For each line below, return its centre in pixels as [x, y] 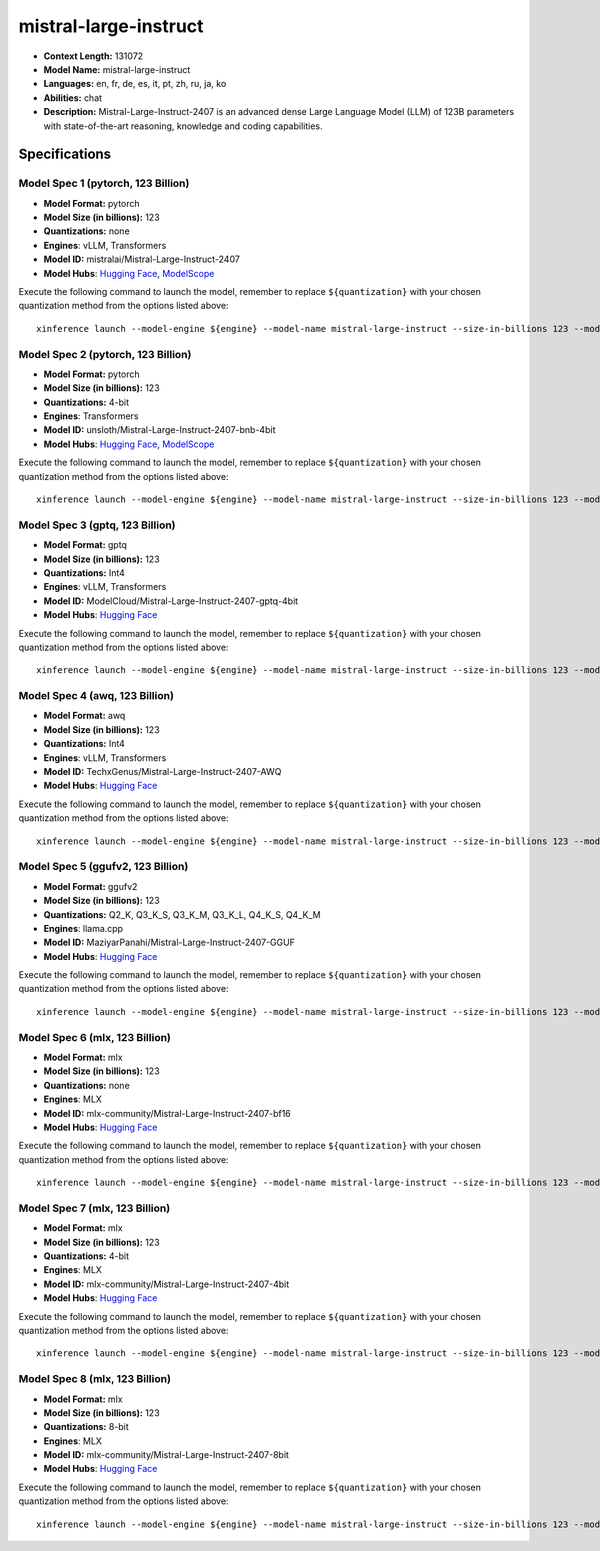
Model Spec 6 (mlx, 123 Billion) [95, 1037]
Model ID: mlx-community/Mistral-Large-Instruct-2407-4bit [166, 1284]
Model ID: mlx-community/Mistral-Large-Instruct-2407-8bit [166, 1455]
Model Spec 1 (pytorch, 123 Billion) [104, 183]
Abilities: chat [73, 97]
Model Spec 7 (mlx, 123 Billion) [94, 1208]
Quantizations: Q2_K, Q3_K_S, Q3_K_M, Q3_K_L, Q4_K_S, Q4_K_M [182, 914]
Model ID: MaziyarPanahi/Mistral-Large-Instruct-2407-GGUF [169, 942]
